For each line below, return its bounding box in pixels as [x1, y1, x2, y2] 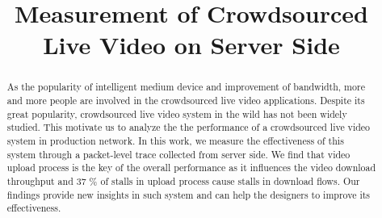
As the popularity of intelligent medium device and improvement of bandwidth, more [6, 80, 365, 94]
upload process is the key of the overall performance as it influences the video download [6, 161, 376, 174]
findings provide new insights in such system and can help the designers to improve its [6, 187, 371, 201]
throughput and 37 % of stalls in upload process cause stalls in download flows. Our [6, 174, 360, 187]
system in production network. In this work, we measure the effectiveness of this [6, 133, 344, 147]
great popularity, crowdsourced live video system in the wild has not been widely [6, 107, 347, 120]
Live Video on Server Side [43, 28, 340, 61]
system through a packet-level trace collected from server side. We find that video [6, 147, 351, 161]
